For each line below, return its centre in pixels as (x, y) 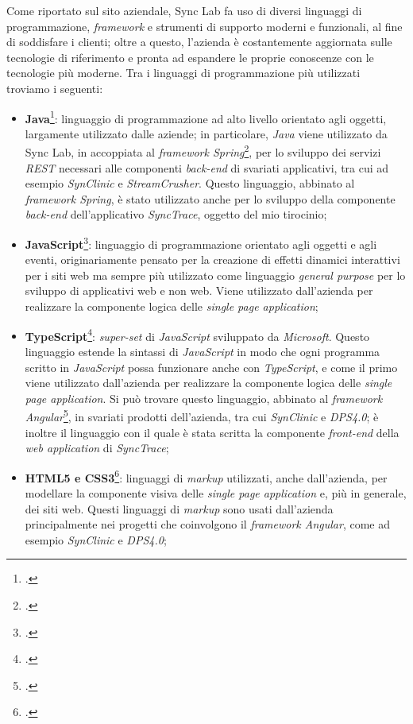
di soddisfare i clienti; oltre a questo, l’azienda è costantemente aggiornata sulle (199, 42)
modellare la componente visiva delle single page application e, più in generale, (216, 492)
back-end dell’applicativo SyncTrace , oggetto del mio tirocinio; (176, 214)
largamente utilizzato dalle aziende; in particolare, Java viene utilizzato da (206, 133)
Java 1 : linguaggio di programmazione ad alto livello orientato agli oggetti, (206, 117)
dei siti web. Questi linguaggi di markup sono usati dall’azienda (179, 508)
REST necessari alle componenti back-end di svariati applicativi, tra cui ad (207, 167)
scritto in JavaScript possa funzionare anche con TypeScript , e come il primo (211, 367)
